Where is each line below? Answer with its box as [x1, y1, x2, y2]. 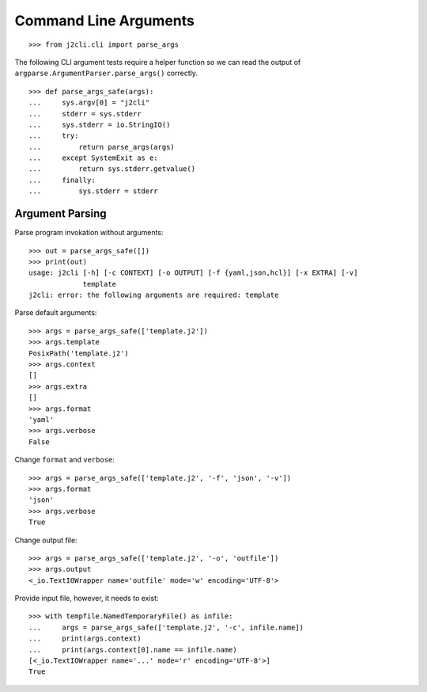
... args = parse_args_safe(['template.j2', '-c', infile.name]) [28, 622, 304, 632]
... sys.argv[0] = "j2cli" [28, 98, 150, 107]
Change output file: [14, 535, 78, 545]
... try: [28, 131, 79, 140]
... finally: [28, 175, 96, 184]
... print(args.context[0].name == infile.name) [28, 645, 237, 654]
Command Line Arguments [14, 12, 195, 29]
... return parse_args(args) [28, 143, 176, 151]
